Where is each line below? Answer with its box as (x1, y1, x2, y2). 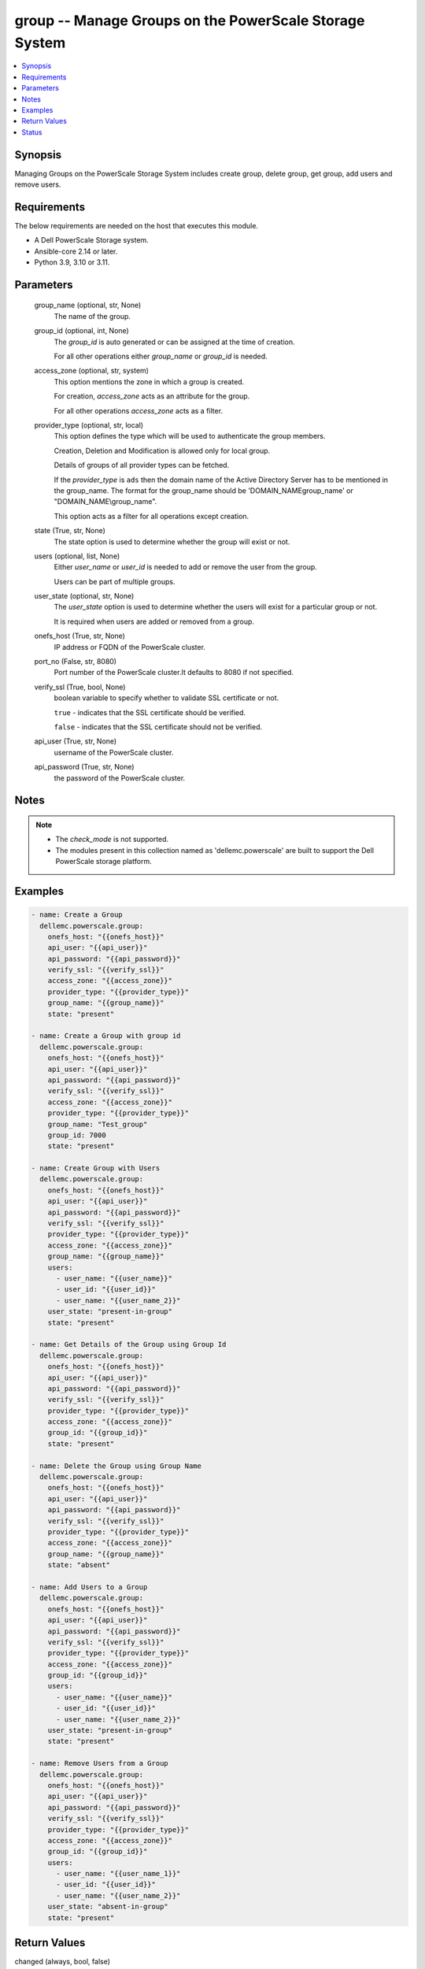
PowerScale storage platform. (55, 857, 153, 866)
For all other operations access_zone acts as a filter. (54, 406, 224, 415)
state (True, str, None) (34, 526, 106, 536)
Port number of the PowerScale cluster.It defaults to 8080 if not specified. (54, 668, 294, 677)
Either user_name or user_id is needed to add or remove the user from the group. (54, 562, 318, 572)
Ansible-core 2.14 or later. (34, 247, 118, 256)
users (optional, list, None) (34, 551, 120, 561)
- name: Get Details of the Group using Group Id (31, 1340, 227, 1349)
